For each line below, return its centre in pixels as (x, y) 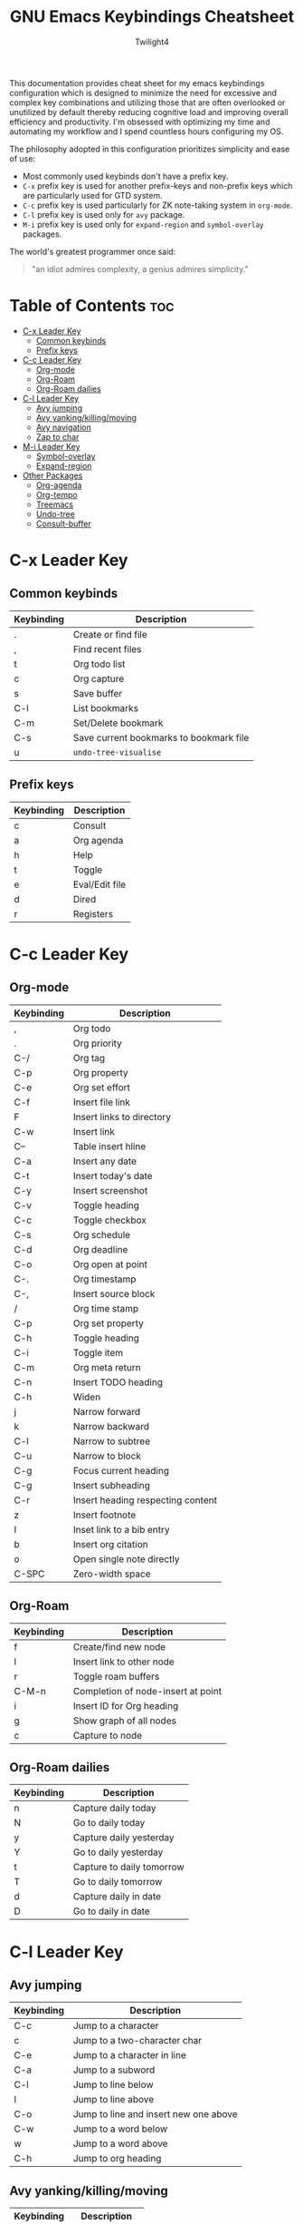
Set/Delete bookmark (118, 723)
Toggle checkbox (110, 1220)
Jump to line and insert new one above (155, 2114)
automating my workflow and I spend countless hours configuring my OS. (147, 131)
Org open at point (110, 1264)
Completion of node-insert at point (147, 1691)
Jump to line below (113, 2085)
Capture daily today (114, 1809)
